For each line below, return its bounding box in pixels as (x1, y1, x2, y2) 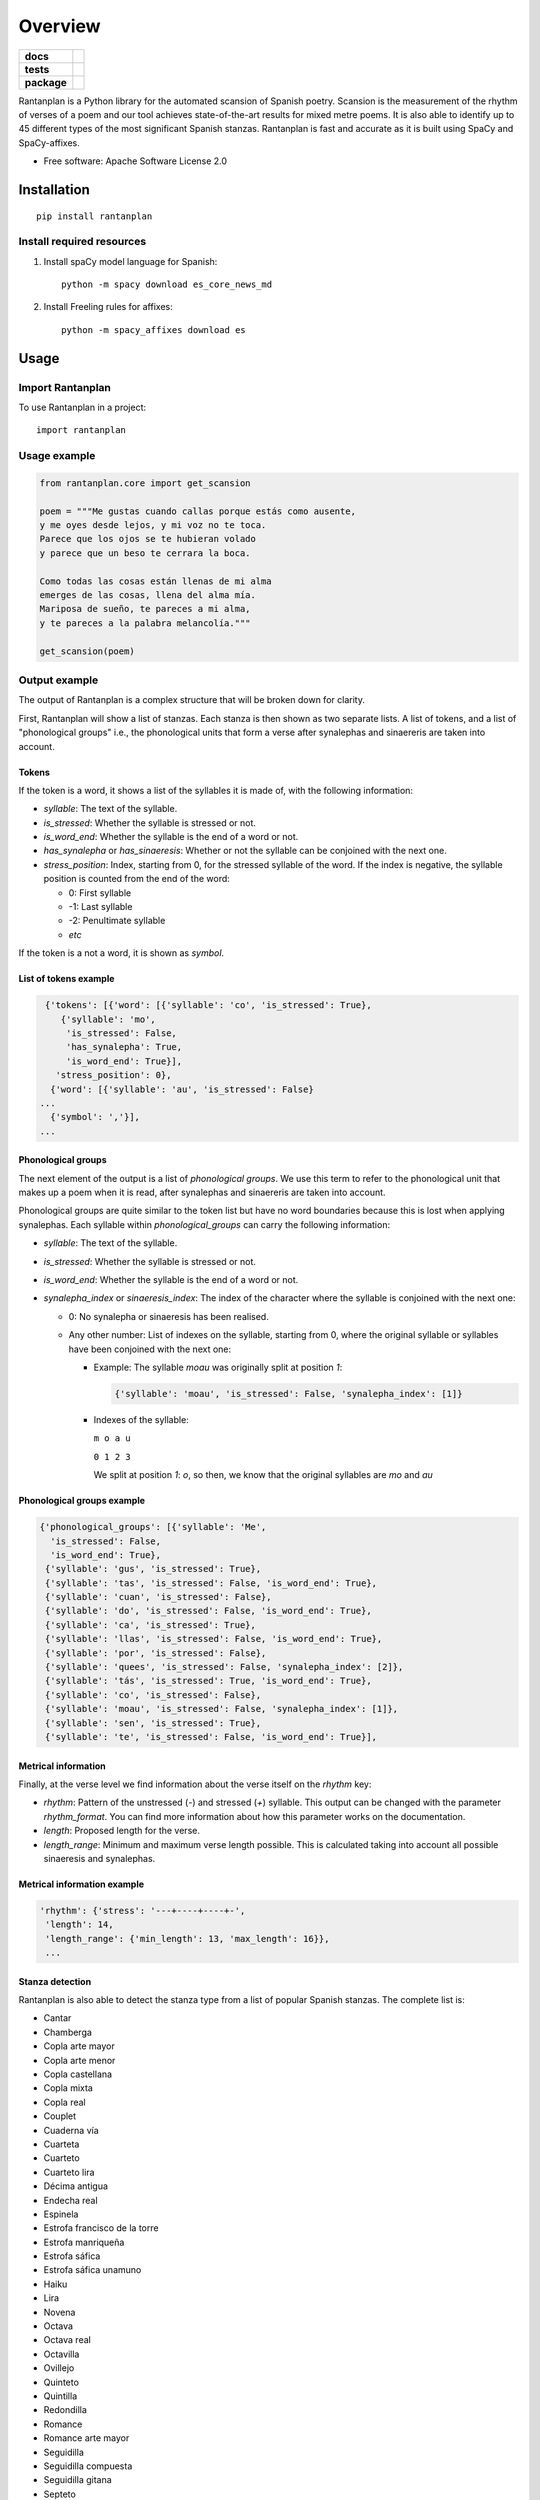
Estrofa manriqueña (43, 2236, 125, 2248)
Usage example (18, 449, 96, 463)
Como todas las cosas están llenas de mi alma (39, 575, 272, 587)
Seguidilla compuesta (43, 2460, 133, 2472)
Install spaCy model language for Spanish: (43, 255, 218, 267)
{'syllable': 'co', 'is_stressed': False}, (45, 1689, 262, 1700)
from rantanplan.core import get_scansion (39, 477, 251, 489)
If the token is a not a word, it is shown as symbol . (18, 947, 225, 959)
